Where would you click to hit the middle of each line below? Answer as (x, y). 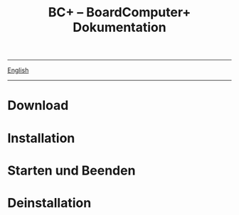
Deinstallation (49, 203)
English (18, 70)
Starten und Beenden (71, 170)
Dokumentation (119, 27)
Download (38, 105)
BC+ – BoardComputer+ (119, 12)
